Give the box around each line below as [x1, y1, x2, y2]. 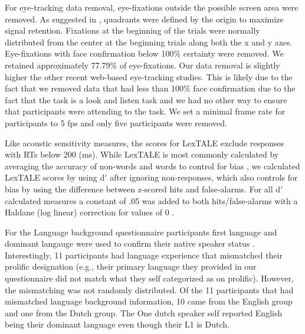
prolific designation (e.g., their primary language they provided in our [5, 260, 257, 273]
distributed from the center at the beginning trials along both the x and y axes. [5, 35, 293, 48]
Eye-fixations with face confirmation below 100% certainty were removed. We [5, 47, 284, 60]
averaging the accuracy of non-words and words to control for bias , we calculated [5, 159, 300, 172]
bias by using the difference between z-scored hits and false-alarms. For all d [5, 182, 281, 195]
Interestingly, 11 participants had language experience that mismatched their [5, 248, 283, 261]
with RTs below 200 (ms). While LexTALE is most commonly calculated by [5, 148, 279, 161]
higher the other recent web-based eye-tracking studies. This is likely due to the [5, 70, 293, 83]
